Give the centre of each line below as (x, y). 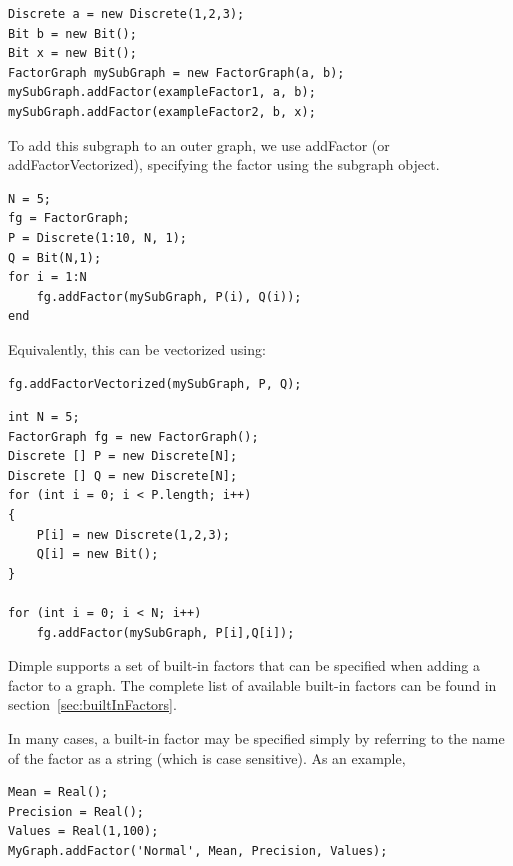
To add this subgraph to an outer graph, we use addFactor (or (199, 144)
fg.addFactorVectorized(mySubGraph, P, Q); (155, 383)
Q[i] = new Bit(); (97, 554)
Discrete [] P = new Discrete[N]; (123, 456)
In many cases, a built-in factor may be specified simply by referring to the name (256, 738)
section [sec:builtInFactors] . (92, 704)
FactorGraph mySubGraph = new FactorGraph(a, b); (176, 72)
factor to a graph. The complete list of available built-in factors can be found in (252, 684)
